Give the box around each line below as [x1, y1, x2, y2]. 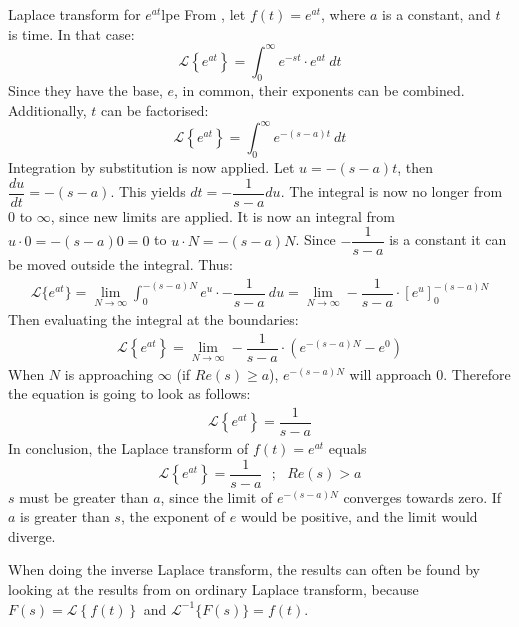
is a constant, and [382, 4, 491, 24]
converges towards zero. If [343, 486, 502, 507]
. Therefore [443, 363, 511, 384]
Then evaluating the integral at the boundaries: [8, 308, 299, 329]
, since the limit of [160, 486, 273, 507]
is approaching [64, 363, 154, 384]
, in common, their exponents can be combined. [174, 80, 465, 101]
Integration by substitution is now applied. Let [8, 156, 295, 177]
